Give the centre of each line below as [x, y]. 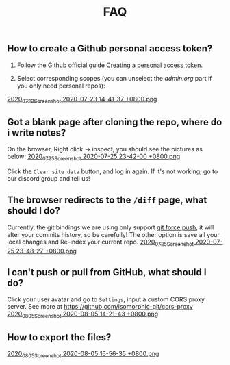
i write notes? [37, 133]
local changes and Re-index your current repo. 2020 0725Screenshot [100, 242]
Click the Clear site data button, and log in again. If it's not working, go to [113, 171]
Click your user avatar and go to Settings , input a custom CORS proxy [106, 299]
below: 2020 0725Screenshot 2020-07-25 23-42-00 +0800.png [93, 157]
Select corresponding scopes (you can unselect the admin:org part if [114, 78]
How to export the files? [59, 337]
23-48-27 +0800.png [47, 251]
